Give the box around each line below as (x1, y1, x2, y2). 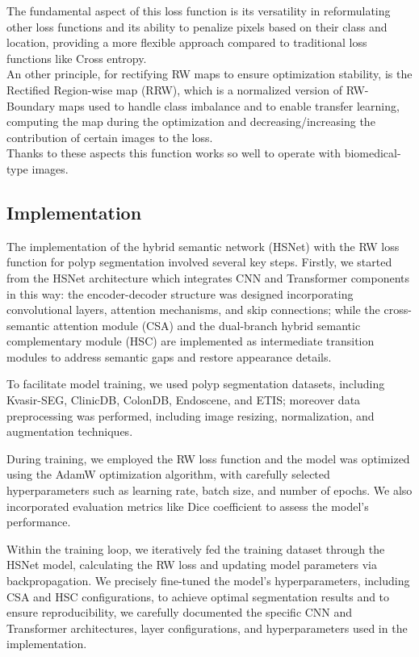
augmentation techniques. (6, 423, 133, 440)
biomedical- (344, 144, 401, 161)
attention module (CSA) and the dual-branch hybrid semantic (53, 316, 361, 333)
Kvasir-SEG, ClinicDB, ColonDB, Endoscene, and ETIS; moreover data (6, 391, 361, 408)
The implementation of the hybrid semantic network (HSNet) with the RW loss (6, 237, 400, 254)
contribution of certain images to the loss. (6, 128, 213, 145)
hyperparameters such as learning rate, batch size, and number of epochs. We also (6, 482, 413, 499)
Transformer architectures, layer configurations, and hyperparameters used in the (6, 619, 408, 636)
